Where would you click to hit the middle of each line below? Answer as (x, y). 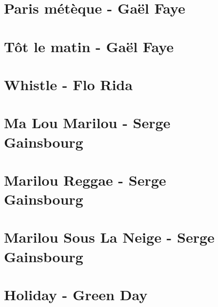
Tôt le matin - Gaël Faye (89, 46)
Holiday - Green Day (76, 294)
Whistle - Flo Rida (68, 84)
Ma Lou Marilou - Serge (87, 123)
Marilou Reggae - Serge (85, 180)
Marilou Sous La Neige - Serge (109, 237)
